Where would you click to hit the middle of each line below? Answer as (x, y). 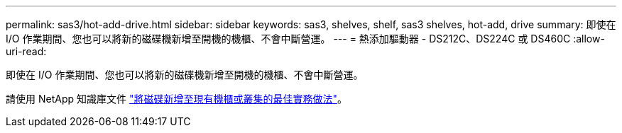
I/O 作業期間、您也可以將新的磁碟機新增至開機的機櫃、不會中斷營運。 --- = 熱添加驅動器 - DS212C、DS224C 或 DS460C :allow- (305, 39)
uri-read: (26, 51)
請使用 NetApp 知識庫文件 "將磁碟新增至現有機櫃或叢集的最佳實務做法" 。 (176, 99)
